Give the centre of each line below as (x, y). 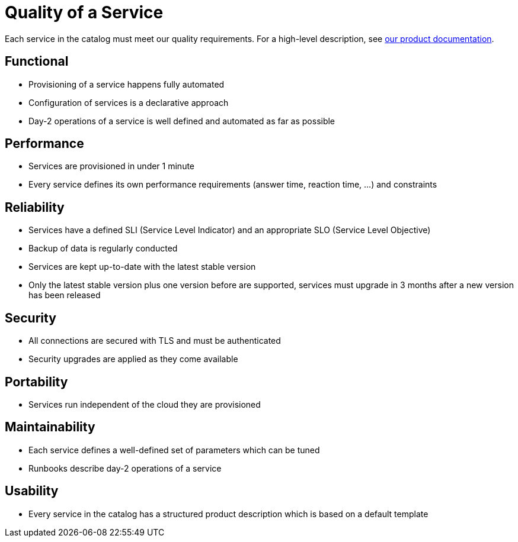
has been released (65, 295)
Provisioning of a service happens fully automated (127, 84)
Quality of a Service (84, 12)
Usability (32, 491)
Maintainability (50, 427)
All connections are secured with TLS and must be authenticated (155, 341)
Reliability (35, 207)
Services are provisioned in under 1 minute (112, 166)
